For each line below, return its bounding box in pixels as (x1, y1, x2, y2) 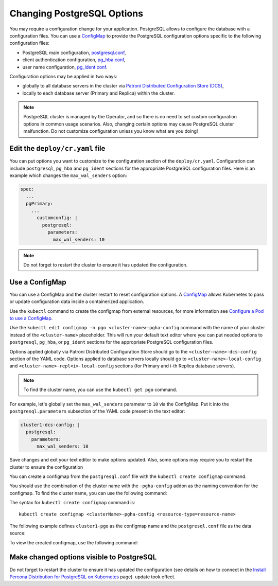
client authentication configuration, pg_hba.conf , (22, 57, 126, 63)
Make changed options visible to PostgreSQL (9, 553, 157, 562)
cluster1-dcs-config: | (20, 422, 81, 428)
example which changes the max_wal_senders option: (9, 172, 127, 179)
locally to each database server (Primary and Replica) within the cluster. (22, 90, 175, 96)
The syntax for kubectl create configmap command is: (9, 500, 136, 506)
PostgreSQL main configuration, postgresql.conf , (22, 49, 126, 56)
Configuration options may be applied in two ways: (9, 73, 118, 79)
